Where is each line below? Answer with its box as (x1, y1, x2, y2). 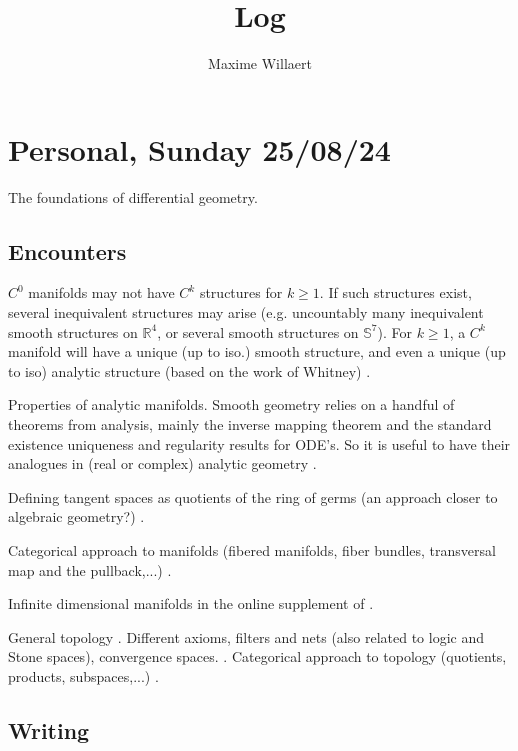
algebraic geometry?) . (8, 506, 145, 527)
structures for (199, 282, 283, 303)
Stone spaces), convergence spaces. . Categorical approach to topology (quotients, (8, 646, 507, 667)
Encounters (8, 235, 127, 266)
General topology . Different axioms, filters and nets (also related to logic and (8, 626, 484, 647)
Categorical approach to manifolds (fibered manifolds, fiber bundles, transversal (8, 539, 496, 560)
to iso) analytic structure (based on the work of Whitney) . (8, 360, 371, 381)
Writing (8, 714, 90, 745)
